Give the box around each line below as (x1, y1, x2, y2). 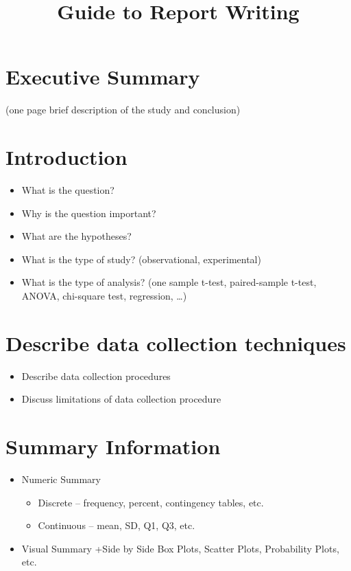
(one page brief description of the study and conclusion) (5, 102, 241, 117)
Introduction (5, 143, 128, 171)
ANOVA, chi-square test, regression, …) (21, 289, 187, 302)
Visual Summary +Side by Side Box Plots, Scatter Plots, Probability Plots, (21, 541, 339, 555)
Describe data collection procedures (21, 368, 171, 383)
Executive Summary (5, 63, 200, 91)
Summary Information (5, 432, 221, 460)
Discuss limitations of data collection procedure (21, 392, 221, 406)
